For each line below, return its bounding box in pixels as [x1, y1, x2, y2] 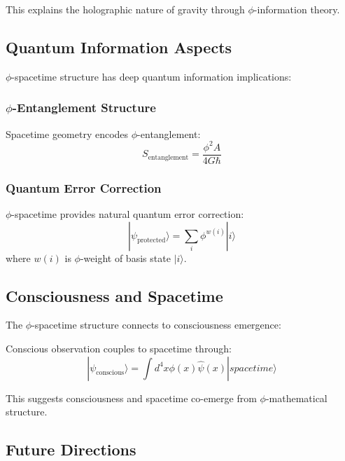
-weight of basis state [80, 250, 171, 265]
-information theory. [253, 2, 340, 16]
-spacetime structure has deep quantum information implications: [11, 69, 292, 83]
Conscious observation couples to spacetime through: [6, 340, 232, 355]
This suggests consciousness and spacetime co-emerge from [6, 390, 257, 405]
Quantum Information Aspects [6, 36, 232, 57]
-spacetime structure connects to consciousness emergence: [31, 317, 281, 332]
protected [137, 237, 166, 245]
